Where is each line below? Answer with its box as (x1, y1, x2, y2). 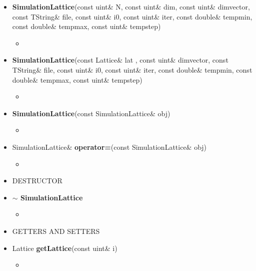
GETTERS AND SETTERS (12, 225, 100, 236)
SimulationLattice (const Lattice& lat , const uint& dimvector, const (12, 55, 228, 65)
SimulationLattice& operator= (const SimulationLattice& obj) (12, 141, 207, 152)
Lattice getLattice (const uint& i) (12, 242, 117, 253)
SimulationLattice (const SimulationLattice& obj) (12, 108, 170, 118)
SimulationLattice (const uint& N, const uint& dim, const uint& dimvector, (12, 2, 250, 12)
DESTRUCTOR (12, 175, 62, 186)
